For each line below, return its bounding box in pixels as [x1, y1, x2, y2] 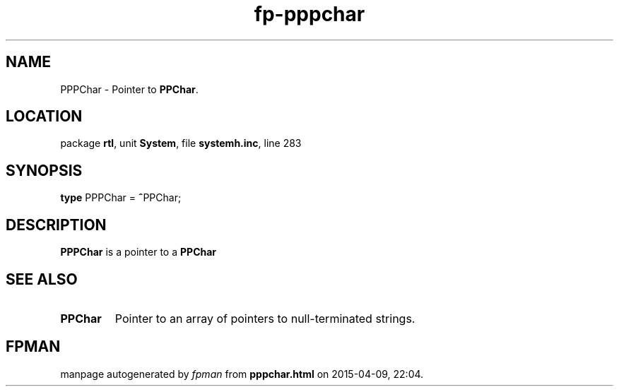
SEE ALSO [6, 270, 78, 288]
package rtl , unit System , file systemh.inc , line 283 [60, 137, 302, 150]
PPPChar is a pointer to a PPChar [60, 246, 217, 259]
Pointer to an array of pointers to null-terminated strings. [114, 311, 415, 326]
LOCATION [6, 107, 83, 126]
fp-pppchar [254, 2, 365, 26]
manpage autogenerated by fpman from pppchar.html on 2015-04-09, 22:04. [60, 367, 424, 380]
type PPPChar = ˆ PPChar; [60, 191, 182, 204]
